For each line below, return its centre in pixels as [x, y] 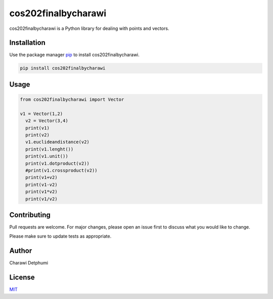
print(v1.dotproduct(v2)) [57, 163]
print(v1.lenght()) [50, 149]
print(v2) [38, 135]
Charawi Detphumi [29, 263]
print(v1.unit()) [47, 156]
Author [21, 251]
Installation [27, 43]
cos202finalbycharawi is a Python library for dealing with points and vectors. [89, 28]
